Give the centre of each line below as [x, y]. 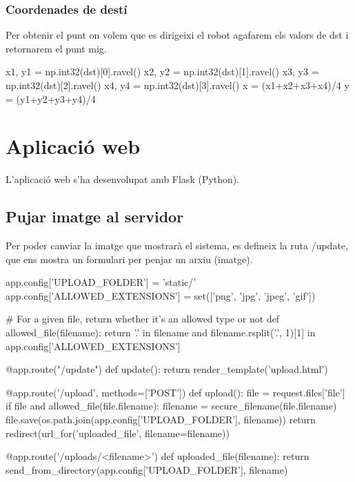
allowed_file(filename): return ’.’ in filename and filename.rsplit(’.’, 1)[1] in [161, 332]
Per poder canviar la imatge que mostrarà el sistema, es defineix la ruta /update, [177, 245]
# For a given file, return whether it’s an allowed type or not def [143, 319]
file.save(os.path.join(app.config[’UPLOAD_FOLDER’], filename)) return [161, 420]
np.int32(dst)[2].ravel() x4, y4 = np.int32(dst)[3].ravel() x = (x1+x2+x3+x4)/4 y [177, 85]
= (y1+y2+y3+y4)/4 [51, 98]
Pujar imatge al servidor [95, 216]
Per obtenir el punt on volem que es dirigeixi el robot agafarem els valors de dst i [177, 35]
